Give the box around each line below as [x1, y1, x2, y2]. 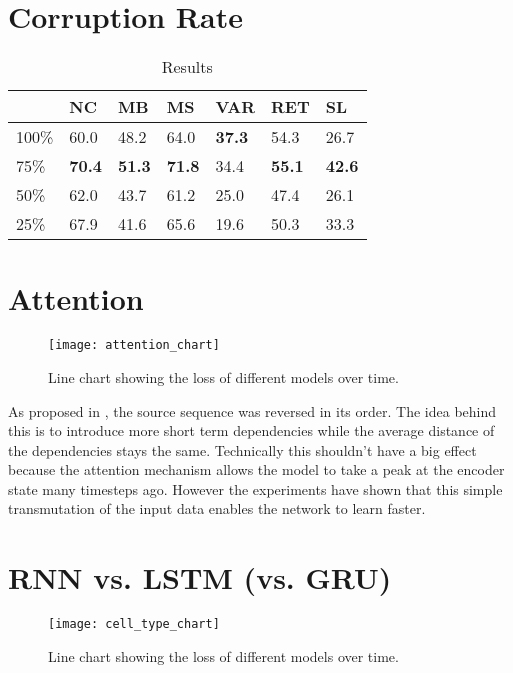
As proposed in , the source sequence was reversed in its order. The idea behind [8, 400, 497, 421]
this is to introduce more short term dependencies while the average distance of [8, 420, 495, 441]
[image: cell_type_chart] [48, 617, 220, 632]
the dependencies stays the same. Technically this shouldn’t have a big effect [8, 439, 477, 460]
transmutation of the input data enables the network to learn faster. [8, 498, 426, 519]
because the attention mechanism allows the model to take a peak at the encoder [8, 459, 505, 480]
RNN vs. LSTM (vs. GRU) [8, 557, 392, 598]
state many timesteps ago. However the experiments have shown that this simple [8, 478, 503, 499]
